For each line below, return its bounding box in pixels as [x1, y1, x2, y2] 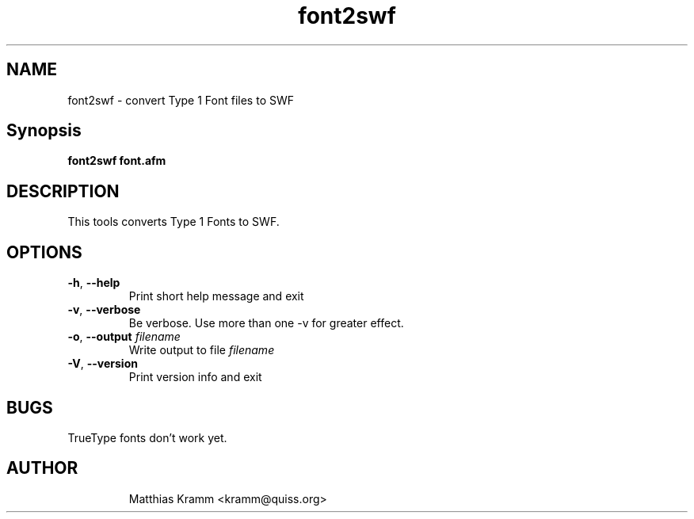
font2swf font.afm [67, 154, 166, 168]
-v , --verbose [67, 303, 141, 317]
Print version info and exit [128, 370, 262, 384]
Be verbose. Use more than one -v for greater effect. [128, 316, 404, 330]
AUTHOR [6, 458, 78, 479]
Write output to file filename [128, 343, 275, 357]
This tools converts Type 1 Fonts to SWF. [67, 215, 280, 229]
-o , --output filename [67, 330, 181, 344]
